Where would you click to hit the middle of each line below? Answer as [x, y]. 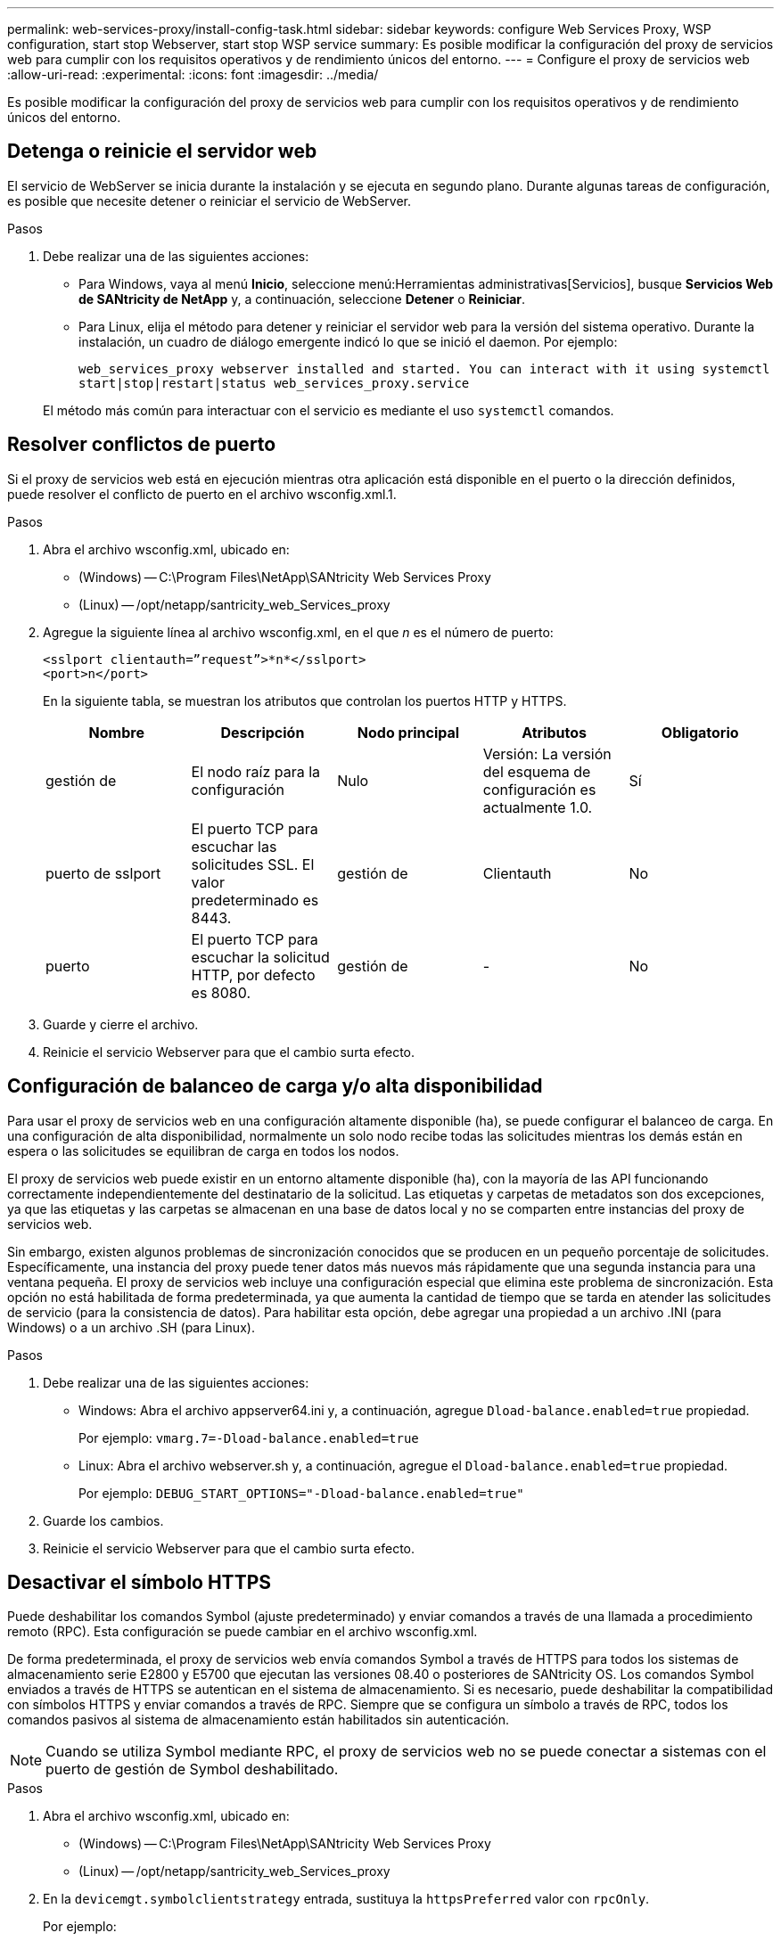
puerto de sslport [103, 873]
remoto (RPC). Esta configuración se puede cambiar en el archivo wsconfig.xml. [243, 1632]
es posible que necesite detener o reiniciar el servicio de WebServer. [210, 201]
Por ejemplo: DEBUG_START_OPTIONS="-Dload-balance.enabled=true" [301, 1493]
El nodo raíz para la [256, 771]
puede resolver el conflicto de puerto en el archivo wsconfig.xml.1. [202, 494]
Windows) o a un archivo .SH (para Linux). [131, 1327]
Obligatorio [700, 732]
